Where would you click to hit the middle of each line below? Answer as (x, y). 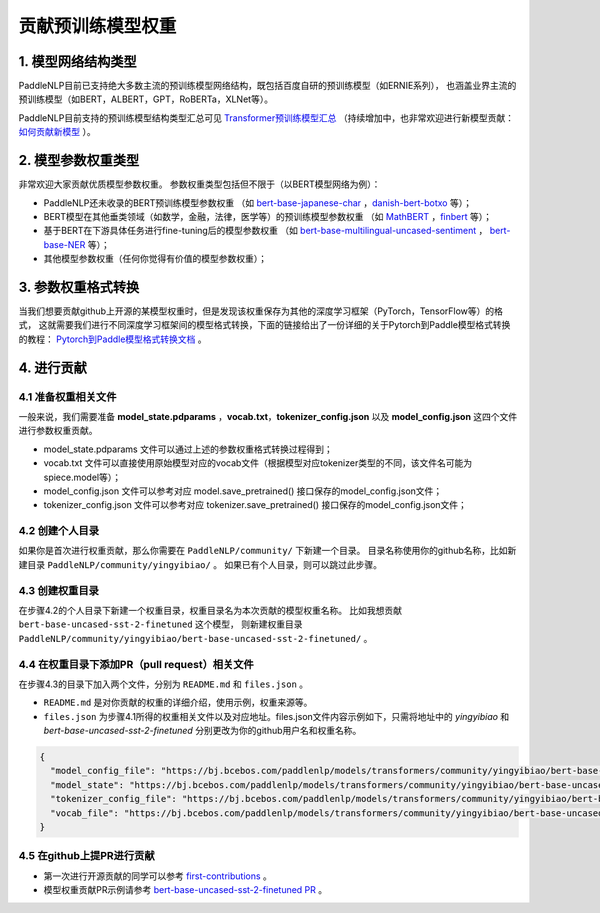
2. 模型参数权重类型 (79, 160)
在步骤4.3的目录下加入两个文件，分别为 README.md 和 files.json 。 (163, 684)
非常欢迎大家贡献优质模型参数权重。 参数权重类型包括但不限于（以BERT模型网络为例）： (199, 184)
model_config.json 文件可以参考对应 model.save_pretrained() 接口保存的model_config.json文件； (243, 491)
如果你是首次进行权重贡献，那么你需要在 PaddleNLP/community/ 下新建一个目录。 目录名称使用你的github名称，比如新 (267, 551)
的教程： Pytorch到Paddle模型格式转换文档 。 (112, 339)
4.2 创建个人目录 (59, 531)
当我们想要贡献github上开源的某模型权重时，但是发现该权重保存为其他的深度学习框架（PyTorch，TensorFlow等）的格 (261, 311)
